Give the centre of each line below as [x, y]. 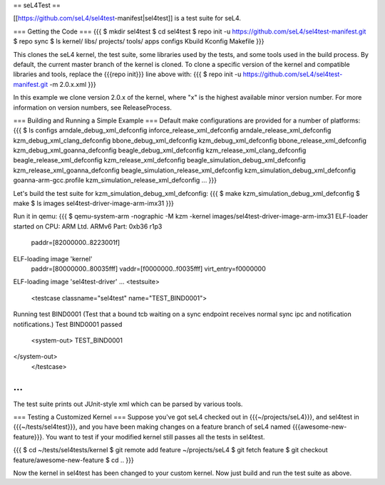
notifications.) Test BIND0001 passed [68, 324]
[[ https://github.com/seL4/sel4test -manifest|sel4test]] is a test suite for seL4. [127, 19]
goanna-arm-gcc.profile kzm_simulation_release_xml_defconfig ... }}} [115, 180]
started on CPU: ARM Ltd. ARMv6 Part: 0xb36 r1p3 [88, 226]
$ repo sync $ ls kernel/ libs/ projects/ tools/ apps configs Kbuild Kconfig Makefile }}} [139, 41]
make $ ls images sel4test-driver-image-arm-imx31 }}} [94, 204]
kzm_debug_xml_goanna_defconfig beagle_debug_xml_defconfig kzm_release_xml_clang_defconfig [160, 150]
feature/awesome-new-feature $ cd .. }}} [74, 460]
